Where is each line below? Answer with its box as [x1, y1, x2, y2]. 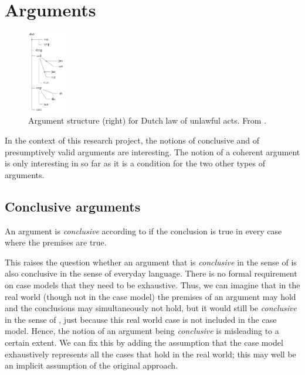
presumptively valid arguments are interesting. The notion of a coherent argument [5, 145, 300, 158]
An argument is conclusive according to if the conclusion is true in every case [5, 224, 282, 237]
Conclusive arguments [5, 197, 141, 215]
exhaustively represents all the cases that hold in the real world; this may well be [5, 347, 296, 360]
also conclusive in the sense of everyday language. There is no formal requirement [5, 267, 297, 279]
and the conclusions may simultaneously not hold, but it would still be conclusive [5, 302, 297, 314]
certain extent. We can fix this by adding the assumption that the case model [5, 336, 283, 348]
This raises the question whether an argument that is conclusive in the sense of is [5, 255, 297, 268]
